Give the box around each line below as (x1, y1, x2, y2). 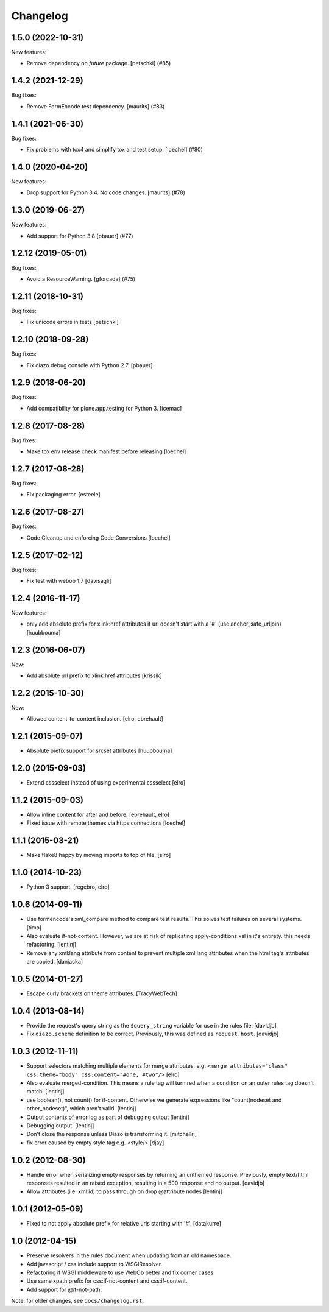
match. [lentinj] (26, 1088, 65, 1095)
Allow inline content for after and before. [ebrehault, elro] (26, 811, 170, 819)
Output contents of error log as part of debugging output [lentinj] (26, 1113, 189, 1121)
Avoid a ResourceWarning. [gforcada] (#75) (26, 275, 136, 283)
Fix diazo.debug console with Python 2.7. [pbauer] (26, 361, 153, 369)
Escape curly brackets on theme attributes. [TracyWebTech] (26, 990, 178, 997)
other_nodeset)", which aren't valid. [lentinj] (26, 1105, 136, 1112)
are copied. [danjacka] (26, 958, 83, 965)
